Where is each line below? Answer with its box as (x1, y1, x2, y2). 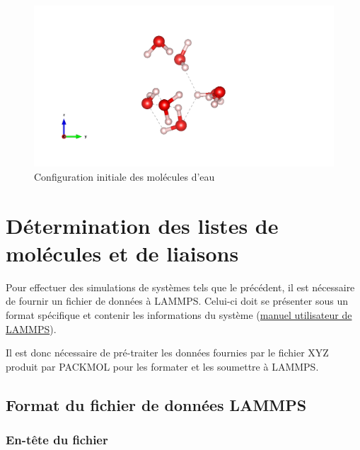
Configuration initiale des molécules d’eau (34, 169, 215, 184)
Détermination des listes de (6, 210, 279, 240)
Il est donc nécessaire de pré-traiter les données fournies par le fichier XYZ (6, 345, 329, 360)
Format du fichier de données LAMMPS (6, 393, 307, 415)
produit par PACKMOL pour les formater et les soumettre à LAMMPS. (6, 359, 319, 373)
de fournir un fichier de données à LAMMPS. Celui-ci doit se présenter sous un (6, 293, 348, 308)
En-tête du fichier (6, 431, 108, 449)
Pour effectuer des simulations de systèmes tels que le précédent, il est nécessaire (6, 279, 355, 294)
